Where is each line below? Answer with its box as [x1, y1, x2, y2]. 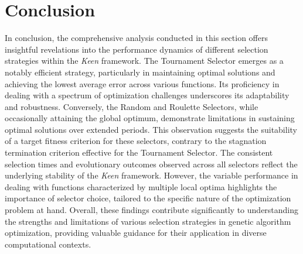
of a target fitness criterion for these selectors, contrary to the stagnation [5, 135, 267, 147]
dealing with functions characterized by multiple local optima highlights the [5, 180, 277, 193]
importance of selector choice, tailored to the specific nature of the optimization [5, 192, 291, 204]
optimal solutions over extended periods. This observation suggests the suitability [5, 123, 297, 135]
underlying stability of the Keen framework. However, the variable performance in [5, 169, 298, 181]
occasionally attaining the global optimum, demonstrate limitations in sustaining [5, 112, 295, 124]
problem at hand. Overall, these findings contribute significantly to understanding [5, 204, 299, 216]
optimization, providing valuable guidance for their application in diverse [5, 226, 267, 239]
